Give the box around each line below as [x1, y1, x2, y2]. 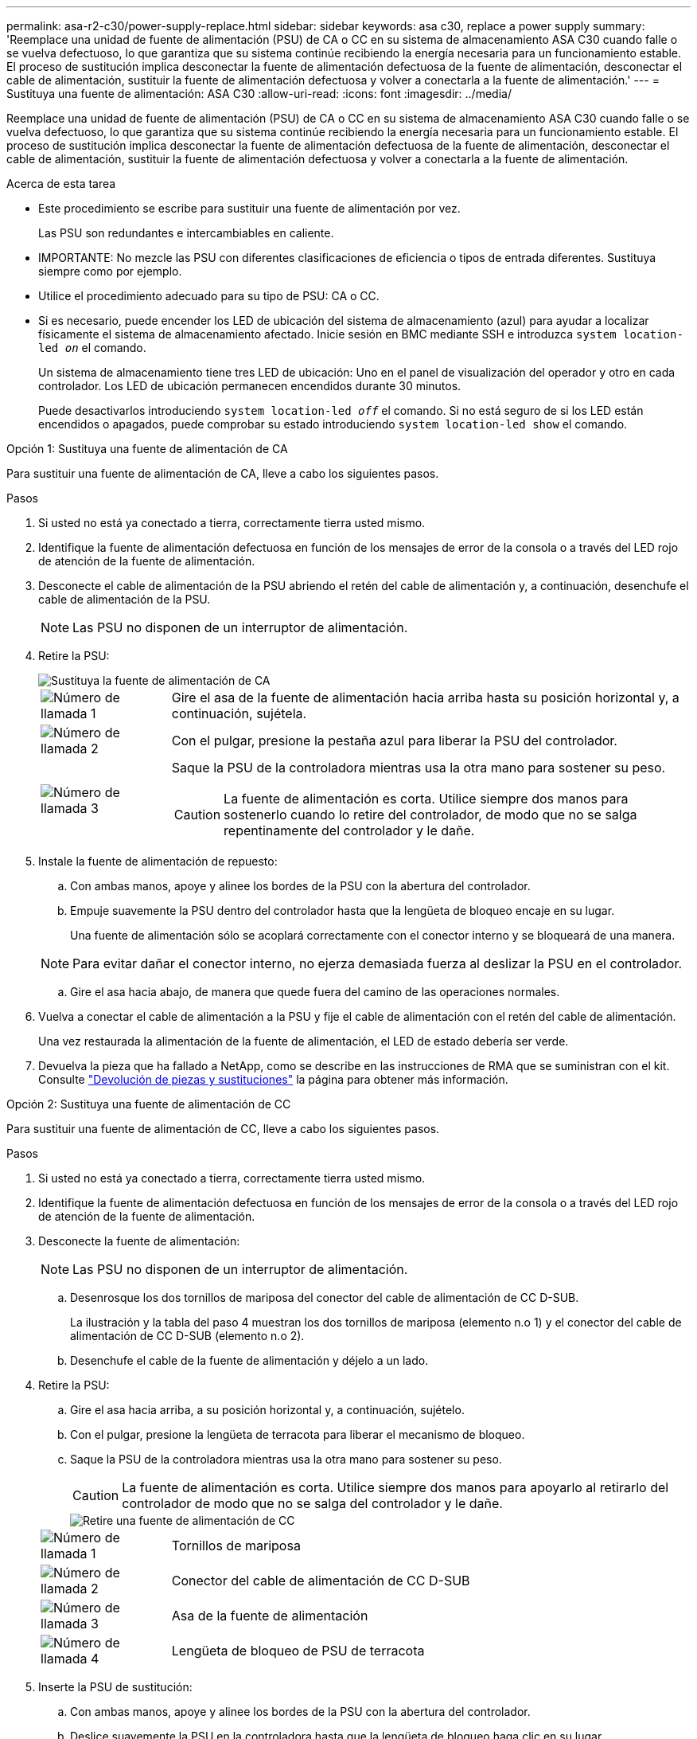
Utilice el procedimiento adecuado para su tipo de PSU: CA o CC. [38, 289, 380, 303]
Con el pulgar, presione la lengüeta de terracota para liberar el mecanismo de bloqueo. [70, 1428, 525, 1441]
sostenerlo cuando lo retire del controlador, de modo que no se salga [224, 807, 637, 823]
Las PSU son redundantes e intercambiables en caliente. [38, 226, 334, 240]
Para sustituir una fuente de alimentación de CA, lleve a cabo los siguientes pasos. [6, 467, 439, 480]
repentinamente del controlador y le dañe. [224, 823, 475, 838]
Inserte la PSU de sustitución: [38, 1680, 193, 1694]
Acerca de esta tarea [6, 177, 116, 190]
